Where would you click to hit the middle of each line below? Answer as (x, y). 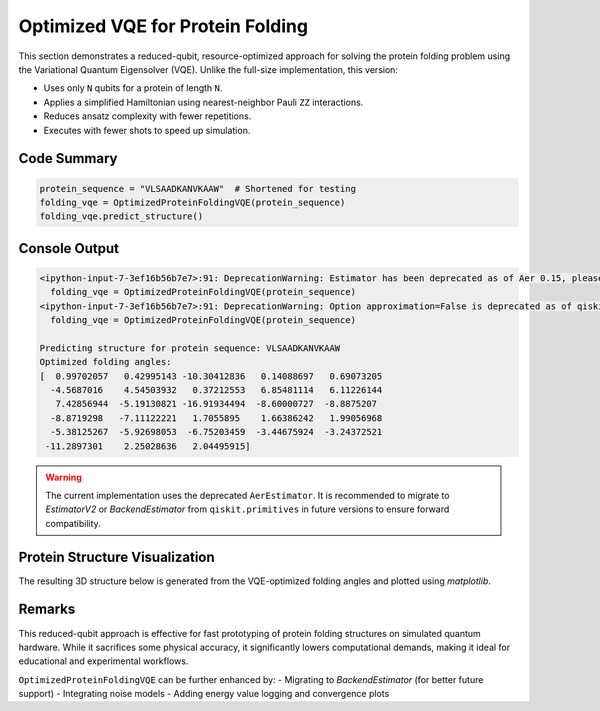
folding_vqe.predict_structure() (121, 216)
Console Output (69, 248)
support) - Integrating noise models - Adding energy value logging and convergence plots (204, 694)
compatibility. (73, 523)
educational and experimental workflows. (103, 661)
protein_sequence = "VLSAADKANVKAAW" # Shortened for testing (198, 188)
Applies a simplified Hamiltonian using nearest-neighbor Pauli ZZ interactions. (203, 102)
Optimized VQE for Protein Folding (163, 26)
